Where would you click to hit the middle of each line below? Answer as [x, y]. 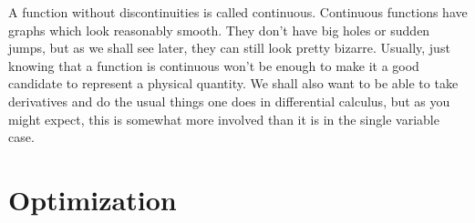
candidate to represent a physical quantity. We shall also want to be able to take [233, 83]
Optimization [93, 199]
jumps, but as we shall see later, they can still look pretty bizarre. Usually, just [229, 48]
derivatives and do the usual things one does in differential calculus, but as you [229, 101]
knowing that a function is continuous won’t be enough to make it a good [214, 65]
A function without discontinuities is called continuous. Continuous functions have [238, 12]
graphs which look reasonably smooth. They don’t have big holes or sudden [219, 30]
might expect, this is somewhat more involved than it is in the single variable [224, 119]
